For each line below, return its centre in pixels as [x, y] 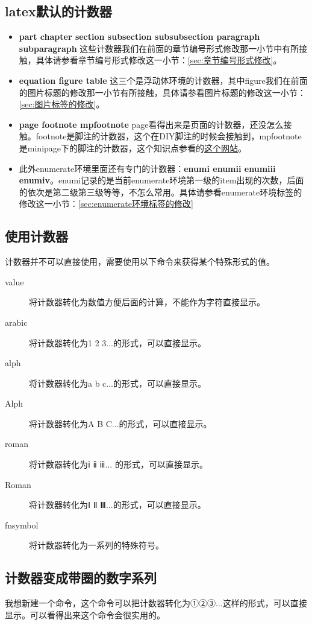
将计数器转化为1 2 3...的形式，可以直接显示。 [117, 342]
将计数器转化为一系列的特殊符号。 [96, 545]
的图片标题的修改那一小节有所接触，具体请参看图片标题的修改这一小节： [162, 92]
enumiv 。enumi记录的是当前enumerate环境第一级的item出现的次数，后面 [161, 180]
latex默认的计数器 [58, 11]
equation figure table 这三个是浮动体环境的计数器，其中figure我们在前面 [163, 80]
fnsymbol [22, 525]
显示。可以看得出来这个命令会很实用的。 [85, 614]
